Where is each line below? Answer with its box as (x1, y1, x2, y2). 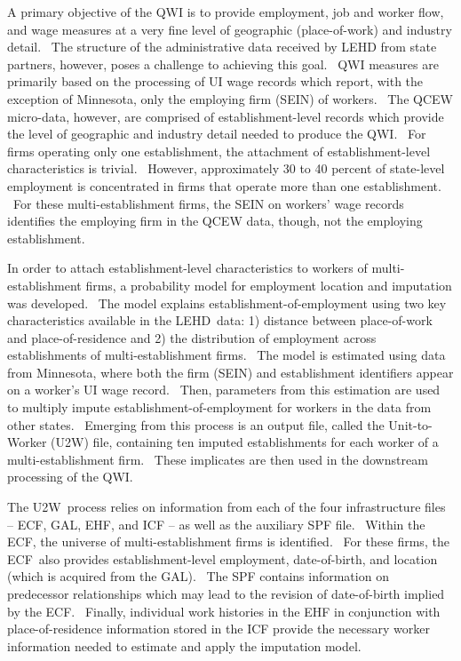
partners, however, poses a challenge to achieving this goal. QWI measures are (7, 54, 439, 73)
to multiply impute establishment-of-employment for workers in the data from (7, 398, 432, 417)
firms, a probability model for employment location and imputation (85, 275, 452, 294)
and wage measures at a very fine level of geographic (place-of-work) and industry (7, 20, 452, 38)
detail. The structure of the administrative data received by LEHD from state (7, 37, 437, 56)
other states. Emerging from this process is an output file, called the (7, 415, 385, 434)
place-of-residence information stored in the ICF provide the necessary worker (7, 619, 430, 638)
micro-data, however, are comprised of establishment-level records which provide (7, 107, 444, 125)
